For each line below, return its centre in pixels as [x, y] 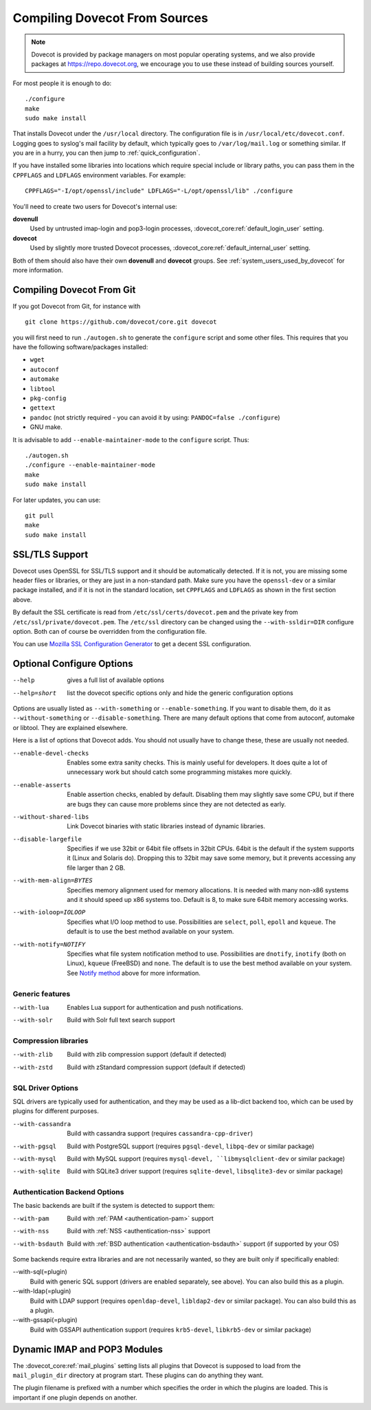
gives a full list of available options [116, 680]
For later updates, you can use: [57, 500]
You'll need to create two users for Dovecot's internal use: [95, 206]
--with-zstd [33, 1067]
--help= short [35, 693]
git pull [40, 515]
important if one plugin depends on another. [75, 1397]
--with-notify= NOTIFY [49, 944]
